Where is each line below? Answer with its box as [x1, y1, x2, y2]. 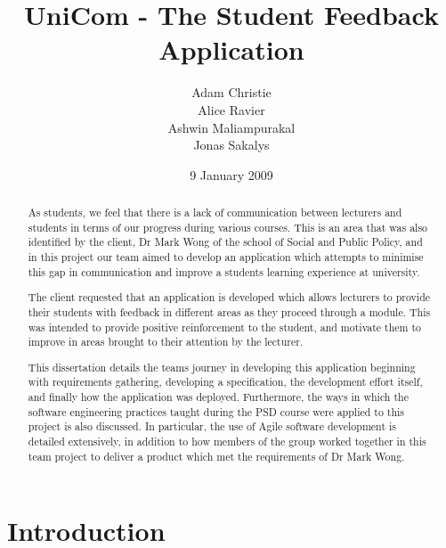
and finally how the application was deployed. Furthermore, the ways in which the [28, 389, 409, 405]
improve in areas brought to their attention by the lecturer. [28, 334, 304, 349]
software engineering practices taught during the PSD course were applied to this [28, 404, 405, 419]
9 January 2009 [190, 165, 273, 184]
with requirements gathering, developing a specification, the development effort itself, [28, 374, 423, 389]
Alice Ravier [198, 100, 265, 119]
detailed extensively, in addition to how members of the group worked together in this [28, 434, 426, 449]
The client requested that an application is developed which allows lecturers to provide [28, 290, 431, 305]
